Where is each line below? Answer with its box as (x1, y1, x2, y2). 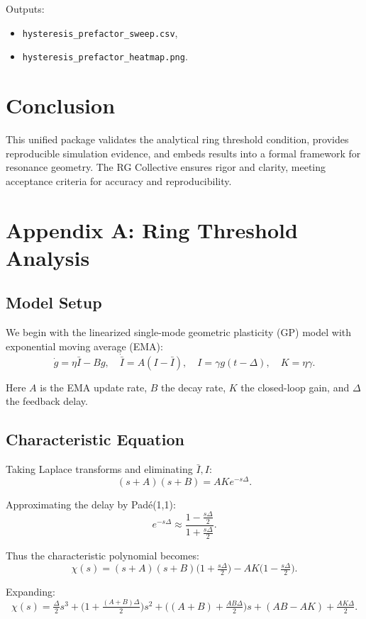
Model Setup (6, 291, 102, 313)
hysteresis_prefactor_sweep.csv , (22, 25, 178, 40)
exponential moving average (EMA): (6, 338, 163, 353)
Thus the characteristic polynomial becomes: (6, 548, 199, 563)
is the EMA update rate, (40, 379, 148, 394)
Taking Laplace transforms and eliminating (6, 462, 193, 476)
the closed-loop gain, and (240, 379, 350, 394)
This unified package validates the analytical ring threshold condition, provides (6, 132, 349, 147)
